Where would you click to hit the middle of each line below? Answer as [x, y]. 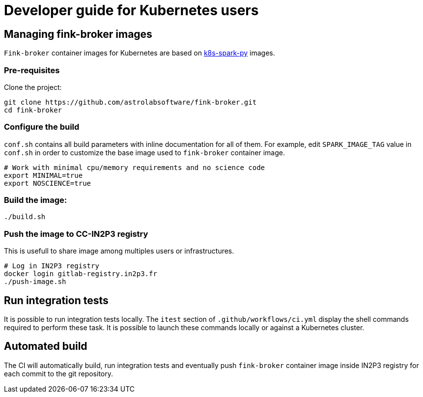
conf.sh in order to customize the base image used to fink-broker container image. [144, 152]
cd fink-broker [33, 110]
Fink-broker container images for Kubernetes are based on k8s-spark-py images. [140, 53]
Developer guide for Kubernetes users [131, 10]
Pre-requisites [32, 70]
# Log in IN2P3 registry [52, 266]
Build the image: [36, 200]
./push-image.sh [35, 282]
